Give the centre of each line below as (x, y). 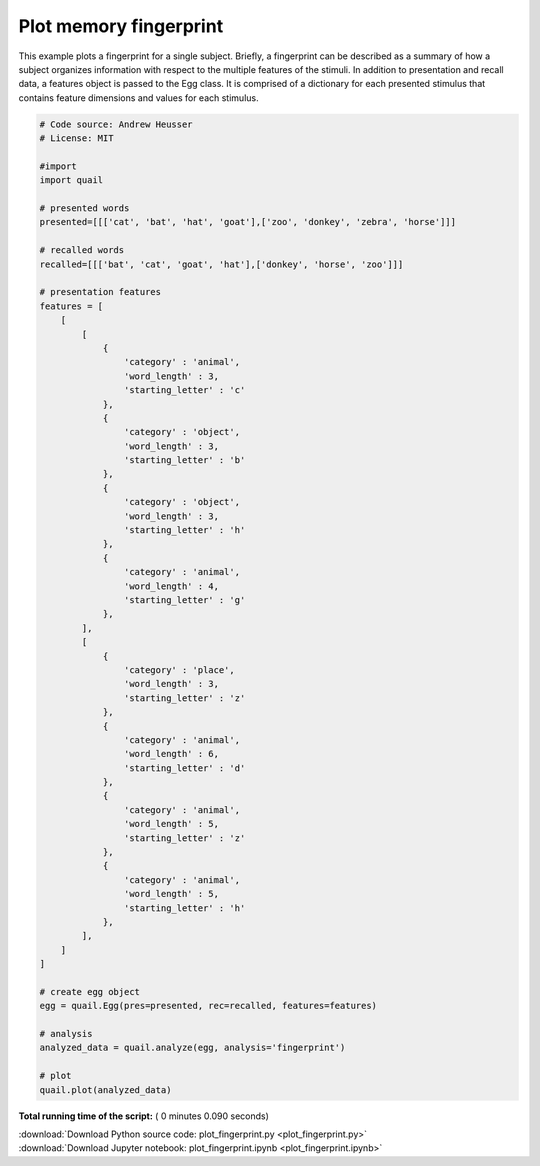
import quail (71, 180)
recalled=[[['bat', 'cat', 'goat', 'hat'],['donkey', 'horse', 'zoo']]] (221, 264)
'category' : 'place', (179, 669)
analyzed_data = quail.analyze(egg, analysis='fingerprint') (192, 1048)
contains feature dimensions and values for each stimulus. (138, 97)
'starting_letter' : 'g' (184, 599)
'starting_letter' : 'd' (184, 768)
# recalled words (82, 250)
